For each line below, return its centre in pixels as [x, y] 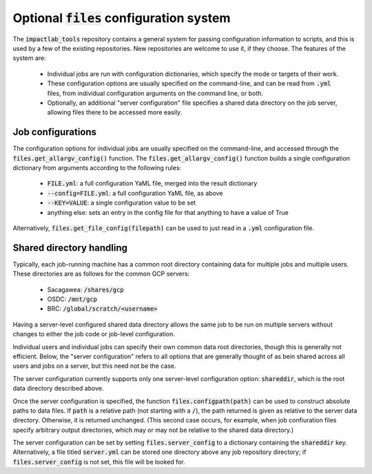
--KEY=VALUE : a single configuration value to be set [122, 203]
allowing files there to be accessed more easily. [115, 112]
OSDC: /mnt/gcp [72, 299]
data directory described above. [58, 389]
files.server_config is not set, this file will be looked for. [99, 462]
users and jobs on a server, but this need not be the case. [94, 366]
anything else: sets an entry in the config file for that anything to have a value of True [168, 212]
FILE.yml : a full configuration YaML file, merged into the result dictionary [152, 183]
